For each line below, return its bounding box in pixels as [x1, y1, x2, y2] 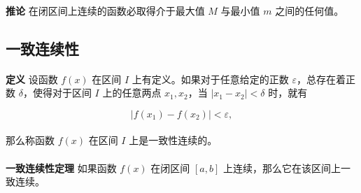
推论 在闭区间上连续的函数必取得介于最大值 [6, 3, 205, 17]
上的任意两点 [102, 85, 162, 100]
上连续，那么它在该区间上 [222, 160, 341, 175]
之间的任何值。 [275, 3, 344, 17]
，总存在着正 [297, 71, 356, 86]
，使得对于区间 [22, 85, 92, 100]
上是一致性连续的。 [129, 133, 218, 148]
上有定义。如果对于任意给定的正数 [132, 71, 289, 86]
